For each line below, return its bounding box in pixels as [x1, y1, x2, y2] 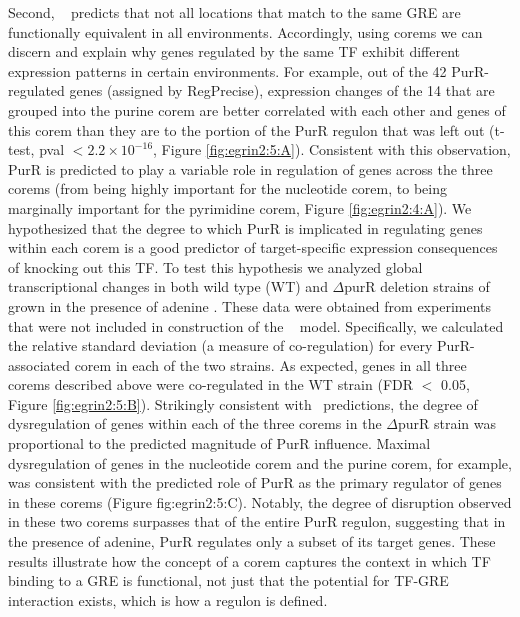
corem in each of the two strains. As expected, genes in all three [74, 354, 467, 375]
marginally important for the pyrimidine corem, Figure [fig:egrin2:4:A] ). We [8, 197, 472, 218]
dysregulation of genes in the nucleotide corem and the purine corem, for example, [8, 452, 512, 473]
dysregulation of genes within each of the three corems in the [8, 413, 382, 434]
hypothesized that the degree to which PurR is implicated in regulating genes [8, 217, 483, 238]
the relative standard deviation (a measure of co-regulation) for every [8, 335, 433, 356]
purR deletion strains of [344, 276, 490, 297]
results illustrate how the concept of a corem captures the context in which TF [8, 550, 491, 571]
